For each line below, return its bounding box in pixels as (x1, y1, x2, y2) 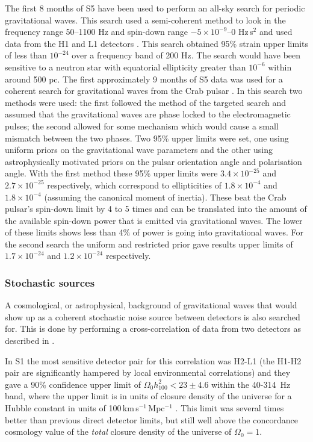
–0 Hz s (227, 25, 253, 38)
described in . (5, 334, 55, 347)
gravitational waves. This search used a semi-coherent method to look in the (5, 13, 286, 26)
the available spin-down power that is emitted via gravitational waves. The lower (5, 214, 303, 226)
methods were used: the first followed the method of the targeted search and (5, 96, 287, 108)
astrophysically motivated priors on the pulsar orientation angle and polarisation (5, 155, 302, 167)
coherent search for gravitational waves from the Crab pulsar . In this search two (5, 84, 303, 97)
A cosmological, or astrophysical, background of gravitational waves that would (5, 299, 297, 311)
